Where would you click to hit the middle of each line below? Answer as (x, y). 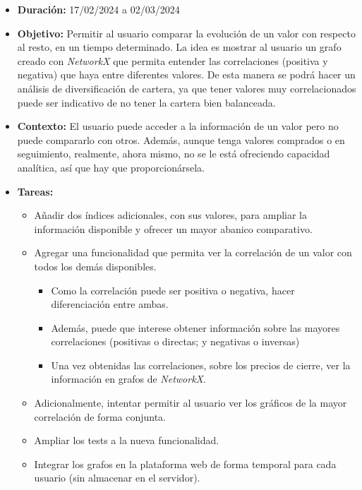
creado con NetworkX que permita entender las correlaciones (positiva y (173, 60)
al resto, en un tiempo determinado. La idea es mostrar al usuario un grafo (179, 47)
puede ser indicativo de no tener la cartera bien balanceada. (146, 102)
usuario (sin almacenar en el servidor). (117, 478)
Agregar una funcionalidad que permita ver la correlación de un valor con (193, 252)
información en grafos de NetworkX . (128, 379)
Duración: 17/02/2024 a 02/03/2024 (98, 9)
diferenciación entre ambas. (110, 304)
